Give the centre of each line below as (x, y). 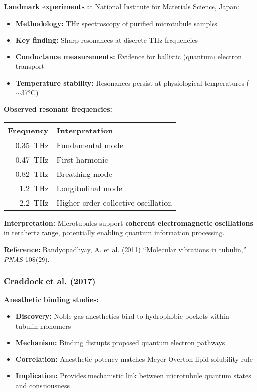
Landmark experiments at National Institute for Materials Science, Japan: (122, 6)
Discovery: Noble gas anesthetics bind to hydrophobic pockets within (122, 316)
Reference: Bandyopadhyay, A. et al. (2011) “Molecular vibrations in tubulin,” (125, 249)
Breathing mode (84, 174)
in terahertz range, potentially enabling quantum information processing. (114, 233)
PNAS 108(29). (27, 259)
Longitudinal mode (89, 188)
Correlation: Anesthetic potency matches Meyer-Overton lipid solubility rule (134, 359)
